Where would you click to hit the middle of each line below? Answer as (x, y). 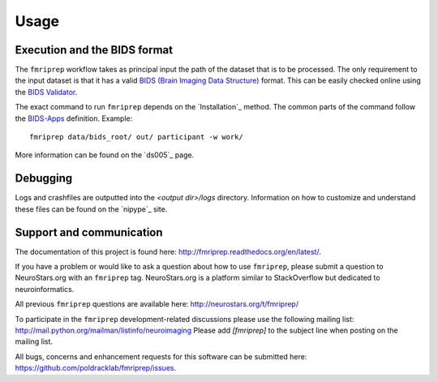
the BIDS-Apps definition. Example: (74, 118)
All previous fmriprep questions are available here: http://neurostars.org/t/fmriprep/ (157, 304)
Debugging (44, 178)
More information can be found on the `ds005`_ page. (105, 155)
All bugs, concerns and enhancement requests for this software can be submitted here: (161, 356)
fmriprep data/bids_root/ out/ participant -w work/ (136, 137)
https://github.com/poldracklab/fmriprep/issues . (96, 368)
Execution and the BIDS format (94, 50)
